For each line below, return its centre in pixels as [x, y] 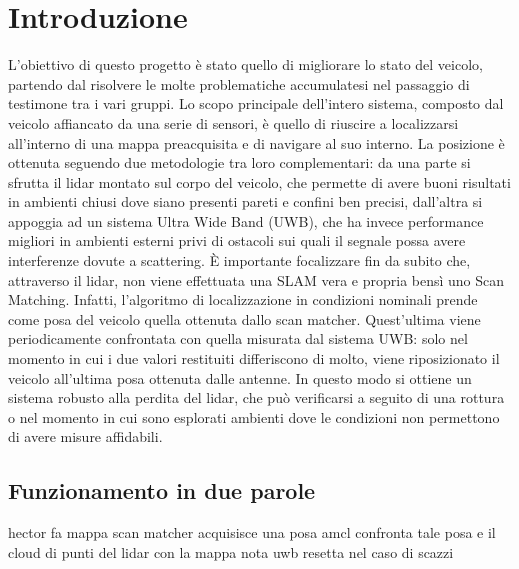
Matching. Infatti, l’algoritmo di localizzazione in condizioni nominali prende [243, 299]
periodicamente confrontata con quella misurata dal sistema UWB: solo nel [238, 338]
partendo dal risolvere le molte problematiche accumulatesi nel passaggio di [239, 83]
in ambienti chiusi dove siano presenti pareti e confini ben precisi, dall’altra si [245, 201]
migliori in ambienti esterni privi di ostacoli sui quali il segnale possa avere [237, 240]
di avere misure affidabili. [85, 436]
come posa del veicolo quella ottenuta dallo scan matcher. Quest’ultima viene [244, 318]
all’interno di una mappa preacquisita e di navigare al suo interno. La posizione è [256, 142]
